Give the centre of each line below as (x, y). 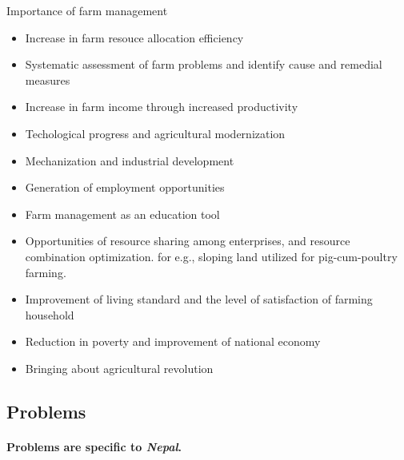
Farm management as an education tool (122, 214)
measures (48, 79)
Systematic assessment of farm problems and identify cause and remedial (204, 64)
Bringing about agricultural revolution (119, 368)
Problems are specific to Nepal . (94, 446)
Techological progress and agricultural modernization (155, 133)
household (50, 314)
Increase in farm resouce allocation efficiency (134, 37)
